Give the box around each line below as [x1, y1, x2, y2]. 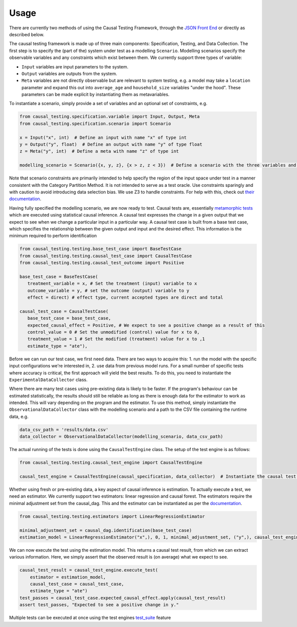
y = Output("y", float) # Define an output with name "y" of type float [19, 142, 202, 147]
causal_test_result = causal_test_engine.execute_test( [19, 568, 158, 573]
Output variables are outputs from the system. [21, 70, 117, 76]
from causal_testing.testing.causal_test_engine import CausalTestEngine [19, 460, 202, 465]
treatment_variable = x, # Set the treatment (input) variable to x [27, 281, 198, 286]
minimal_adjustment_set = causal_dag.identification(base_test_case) [19, 527, 192, 533]
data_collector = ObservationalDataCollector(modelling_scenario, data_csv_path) [19, 434, 224, 440]
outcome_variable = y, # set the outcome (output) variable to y [27, 287, 190, 293]
